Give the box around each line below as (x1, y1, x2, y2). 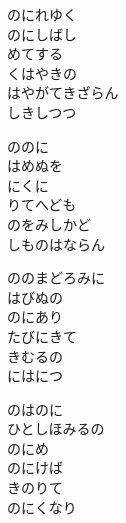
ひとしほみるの (7, 418, 105, 439)
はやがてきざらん (7, 82, 119, 103)
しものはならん (7, 233, 105, 254)
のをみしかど (7, 213, 91, 234)
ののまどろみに (7, 267, 105, 288)
